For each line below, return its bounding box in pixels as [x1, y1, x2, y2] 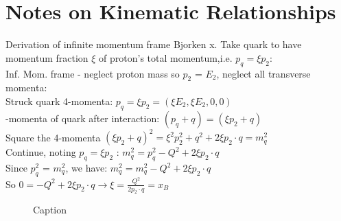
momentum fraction [5, 50, 89, 65]
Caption [33, 202, 67, 217]
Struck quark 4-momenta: [5, 93, 113, 108]
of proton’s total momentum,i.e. [99, 50, 233, 65]
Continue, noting [5, 145, 76, 159]
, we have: [65, 161, 108, 174]
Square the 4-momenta [5, 130, 101, 144]
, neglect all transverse [216, 66, 311, 80]
